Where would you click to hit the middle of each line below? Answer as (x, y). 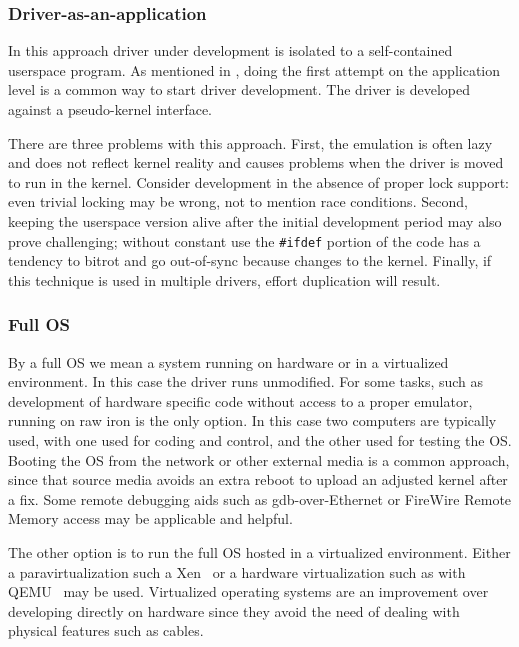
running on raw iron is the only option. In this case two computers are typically (252, 420)
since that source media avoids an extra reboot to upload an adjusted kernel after (258, 479)
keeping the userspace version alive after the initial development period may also (255, 220)
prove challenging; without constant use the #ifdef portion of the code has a (244, 240)
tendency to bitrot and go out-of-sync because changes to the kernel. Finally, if (250, 260)
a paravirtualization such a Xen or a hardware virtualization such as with (237, 571)
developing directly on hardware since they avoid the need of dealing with (234, 610)
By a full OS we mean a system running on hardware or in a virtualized (228, 361)
